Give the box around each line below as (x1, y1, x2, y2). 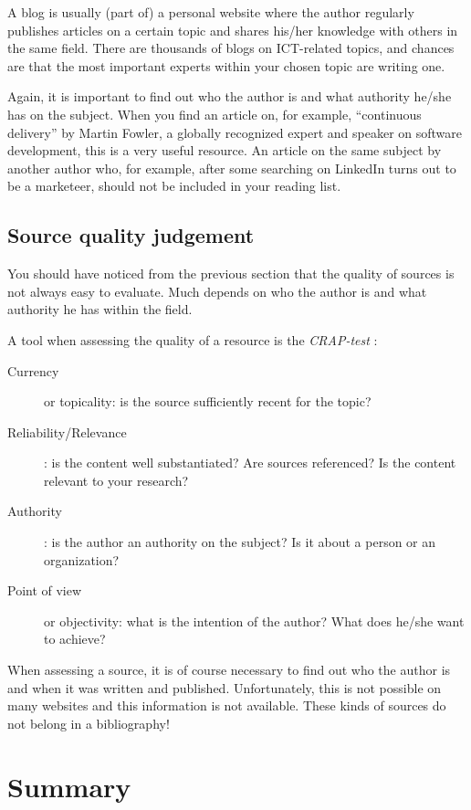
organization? (44, 550, 120, 569)
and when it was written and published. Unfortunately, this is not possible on (7, 678, 442, 697)
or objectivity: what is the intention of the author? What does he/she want (44, 611, 465, 630)
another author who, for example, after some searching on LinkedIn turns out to (7, 158, 456, 177)
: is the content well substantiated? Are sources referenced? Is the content (44, 453, 456, 472)
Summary (7, 767, 131, 805)
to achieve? (44, 629, 106, 648)
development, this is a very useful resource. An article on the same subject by (7, 141, 442, 160)
